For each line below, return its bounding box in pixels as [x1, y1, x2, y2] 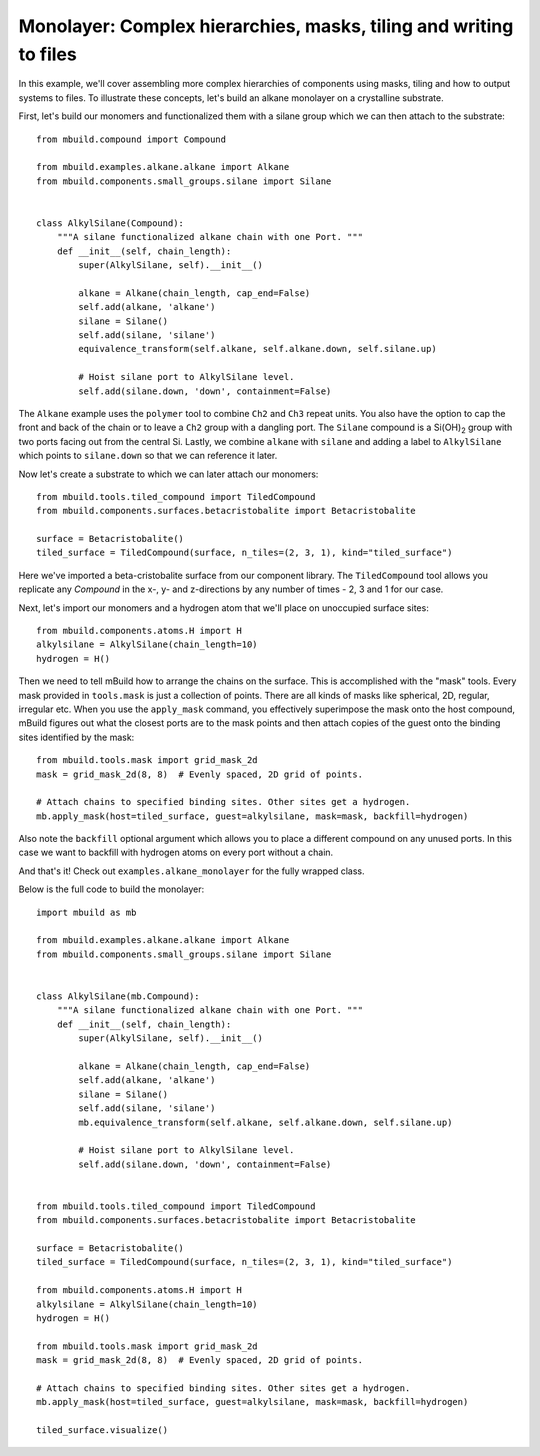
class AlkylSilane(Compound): [36, 217, 185, 229]
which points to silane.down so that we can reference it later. [18, 450, 278, 462]
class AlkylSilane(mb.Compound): [36, 991, 200, 1002]
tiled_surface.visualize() [36, 1425, 169, 1436]
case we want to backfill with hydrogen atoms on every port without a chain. [18, 846, 334, 859]
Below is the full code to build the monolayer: [18, 883, 205, 895]
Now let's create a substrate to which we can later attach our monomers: [18, 468, 319, 480]
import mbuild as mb [36, 906, 137, 918]
